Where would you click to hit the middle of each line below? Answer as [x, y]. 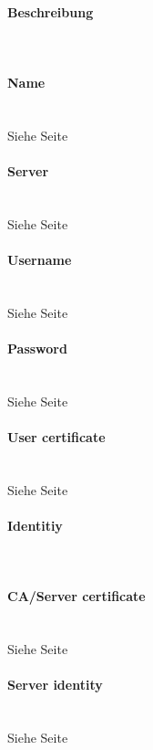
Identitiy [35, 525]
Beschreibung [51, 11]
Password [37, 348]
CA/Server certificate [76, 596]
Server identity [55, 685]
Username [40, 259]
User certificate [56, 436]
